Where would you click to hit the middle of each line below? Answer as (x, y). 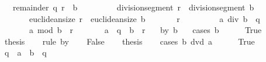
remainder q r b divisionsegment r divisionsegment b (133, 7)
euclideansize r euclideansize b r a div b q (144, 18)
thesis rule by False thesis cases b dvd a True (129, 41)
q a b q (25, 52)
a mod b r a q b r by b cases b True (145, 30)
